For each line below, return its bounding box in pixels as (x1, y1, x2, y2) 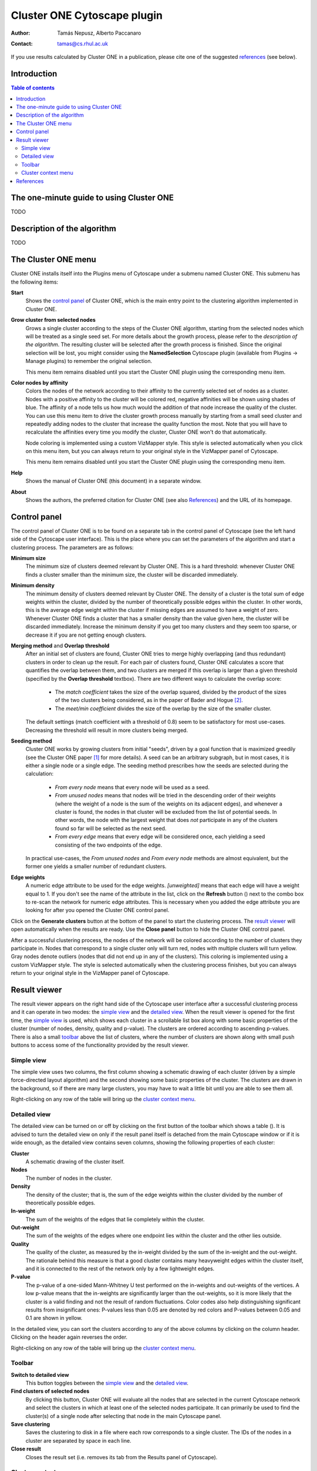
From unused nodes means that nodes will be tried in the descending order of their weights (55, 792, 276, 799)
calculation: (25, 770, 54, 777)
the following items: (11, 278, 59, 285)
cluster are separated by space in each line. (25, 1437, 131, 1444)
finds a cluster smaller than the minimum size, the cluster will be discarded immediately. (25, 571, 238, 578)
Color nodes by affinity (11, 379, 69, 386)
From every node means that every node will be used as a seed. (55, 783, 210, 791)
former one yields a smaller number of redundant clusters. (25, 863, 167, 870)
